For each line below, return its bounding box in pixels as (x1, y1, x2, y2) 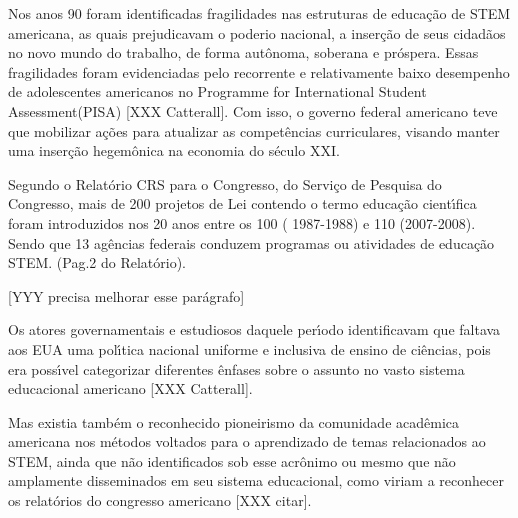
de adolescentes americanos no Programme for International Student (8, 81, 427, 102)
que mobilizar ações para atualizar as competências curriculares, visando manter (8, 120, 500, 141)
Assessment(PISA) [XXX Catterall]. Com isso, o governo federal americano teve (8, 100, 498, 121)
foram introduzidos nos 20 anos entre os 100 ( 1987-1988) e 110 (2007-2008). (8, 212, 476, 233)
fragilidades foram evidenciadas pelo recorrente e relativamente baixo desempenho (8, 61, 510, 82)
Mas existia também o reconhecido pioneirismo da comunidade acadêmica (8, 411, 459, 432)
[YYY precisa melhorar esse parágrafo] (8, 285, 245, 306)
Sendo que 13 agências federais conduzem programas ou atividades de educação (8, 232, 495, 253)
